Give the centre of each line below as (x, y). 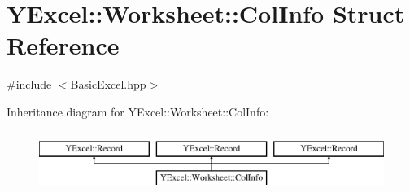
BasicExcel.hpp (108, 84)
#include (29, 84)
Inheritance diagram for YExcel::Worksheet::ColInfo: (138, 111)
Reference (63, 45)
